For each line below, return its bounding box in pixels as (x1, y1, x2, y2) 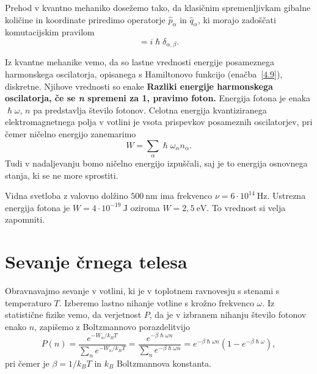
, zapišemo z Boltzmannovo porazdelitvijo (34, 320, 191, 333)
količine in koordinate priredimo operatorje (5, 13, 166, 26)
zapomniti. (5, 213, 45, 226)
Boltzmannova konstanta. (116, 356, 211, 369)
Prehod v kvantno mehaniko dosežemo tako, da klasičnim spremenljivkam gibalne (5, 1, 311, 13)
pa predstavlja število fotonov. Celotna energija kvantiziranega (33, 103, 267, 116)
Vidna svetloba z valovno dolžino (5, 189, 128, 202)
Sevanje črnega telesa (5, 249, 188, 274)
